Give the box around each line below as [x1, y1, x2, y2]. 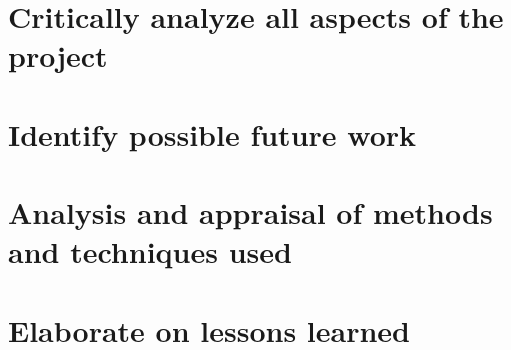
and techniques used [8, 231, 292, 272]
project [8, 35, 108, 76]
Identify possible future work [8, 113, 417, 154]
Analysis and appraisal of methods [8, 192, 493, 233]
